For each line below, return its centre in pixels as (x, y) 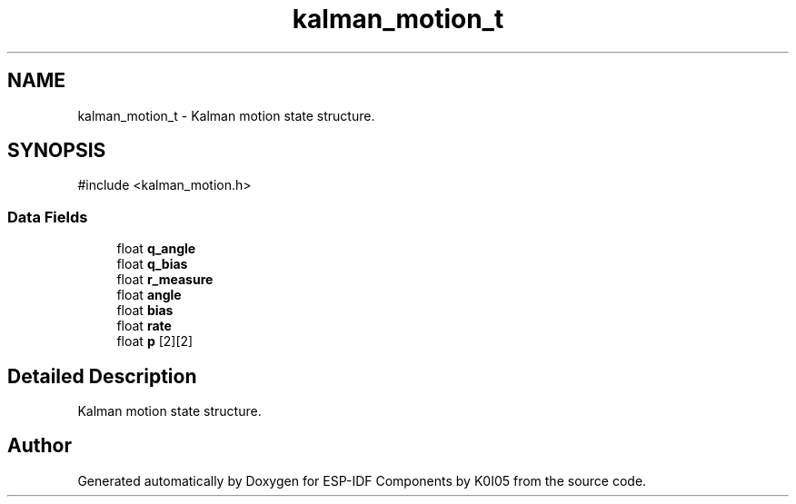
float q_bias (152, 264)
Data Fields (48, 217)
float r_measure (165, 280)
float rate (144, 326)
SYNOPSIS (57, 151)
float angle (149, 295)
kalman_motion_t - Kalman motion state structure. (226, 115)
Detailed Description (102, 376)
